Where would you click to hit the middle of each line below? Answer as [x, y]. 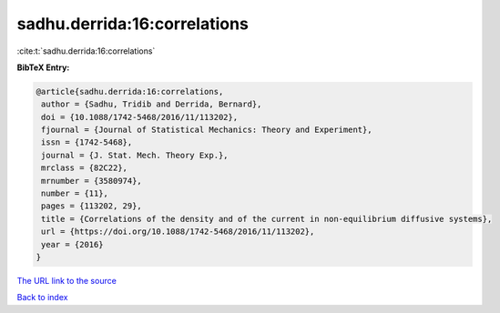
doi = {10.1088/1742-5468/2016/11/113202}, [140, 117]
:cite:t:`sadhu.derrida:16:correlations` [86, 51]
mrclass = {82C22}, [84, 168]
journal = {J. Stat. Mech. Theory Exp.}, [135, 155]
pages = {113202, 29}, [92, 206]
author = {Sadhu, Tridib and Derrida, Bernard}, [152, 104]
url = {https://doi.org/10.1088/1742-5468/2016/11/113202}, [178, 232]
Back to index [42, 298]
